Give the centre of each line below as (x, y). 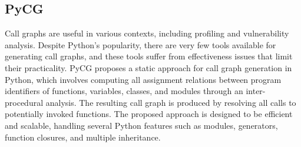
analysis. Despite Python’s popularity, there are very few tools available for (140, 44)
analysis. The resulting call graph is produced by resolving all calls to (171, 102)
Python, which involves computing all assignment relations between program (143, 79)
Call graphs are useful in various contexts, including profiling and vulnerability (147, 33)
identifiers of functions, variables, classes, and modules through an (124, 91)
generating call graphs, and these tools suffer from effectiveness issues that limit (149, 56)
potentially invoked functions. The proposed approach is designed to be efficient (149, 114)
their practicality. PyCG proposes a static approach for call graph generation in (148, 67)
